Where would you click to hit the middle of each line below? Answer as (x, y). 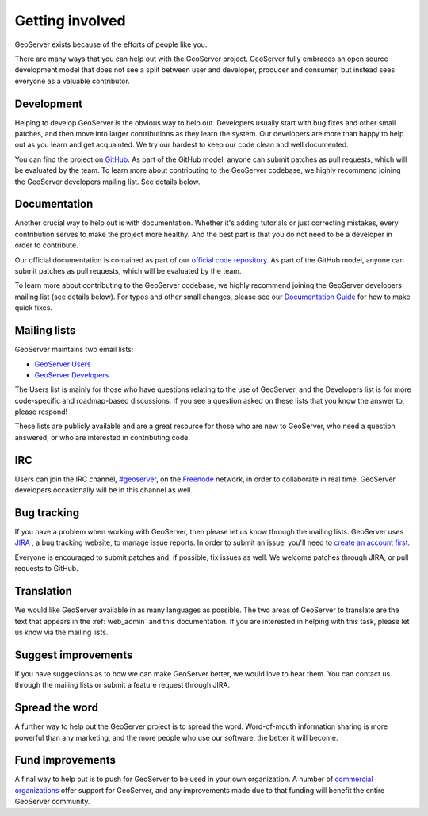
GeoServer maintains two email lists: (74, 350)
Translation (44, 591)
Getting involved (70, 21)
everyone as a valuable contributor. (72, 81)
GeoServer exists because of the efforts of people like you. (111, 44)
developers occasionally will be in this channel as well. (104, 490)
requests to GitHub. (46, 569)
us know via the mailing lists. (61, 632)
